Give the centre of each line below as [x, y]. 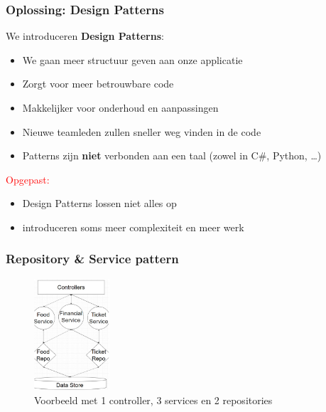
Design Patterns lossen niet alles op [99, 203]
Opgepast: [28, 179]
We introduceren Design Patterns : [85, 36]
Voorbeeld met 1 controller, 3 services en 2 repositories [153, 400]
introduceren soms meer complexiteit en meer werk [133, 227]
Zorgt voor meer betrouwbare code [98, 84]
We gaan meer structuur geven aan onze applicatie [132, 59]
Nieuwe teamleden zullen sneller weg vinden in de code [142, 131]
